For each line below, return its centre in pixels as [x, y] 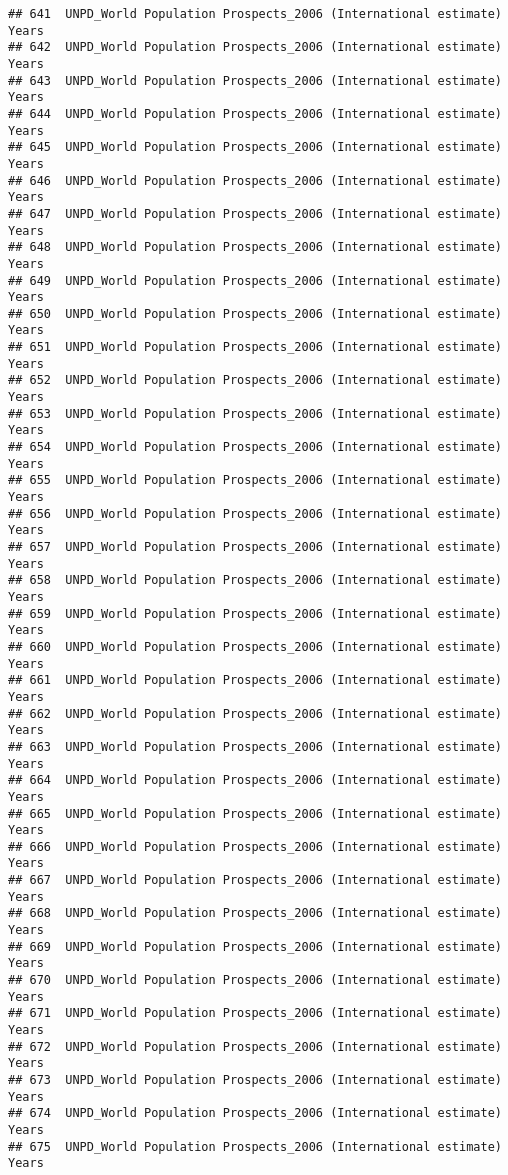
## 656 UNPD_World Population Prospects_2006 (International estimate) [255, 513]
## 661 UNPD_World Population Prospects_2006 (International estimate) [255, 680]
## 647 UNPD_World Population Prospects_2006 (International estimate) [255, 213]
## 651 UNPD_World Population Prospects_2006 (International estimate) [255, 347]
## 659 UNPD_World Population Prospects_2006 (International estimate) [255, 613]
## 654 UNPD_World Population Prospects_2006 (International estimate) [255, 447]
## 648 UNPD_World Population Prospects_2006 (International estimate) [255, 247]
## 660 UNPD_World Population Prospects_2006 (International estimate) [255, 646]
